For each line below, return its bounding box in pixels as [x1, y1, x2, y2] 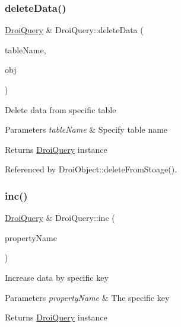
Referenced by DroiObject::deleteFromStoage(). [5, 163, 177, 175]
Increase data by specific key [5, 271, 109, 283]
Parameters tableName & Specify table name [5, 123, 168, 136]
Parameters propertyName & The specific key [5, 291, 170, 303]
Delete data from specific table [5, 103, 116, 116]
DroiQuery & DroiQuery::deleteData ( [5, 24, 144, 36]
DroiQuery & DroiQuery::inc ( [5, 211, 115, 224]
